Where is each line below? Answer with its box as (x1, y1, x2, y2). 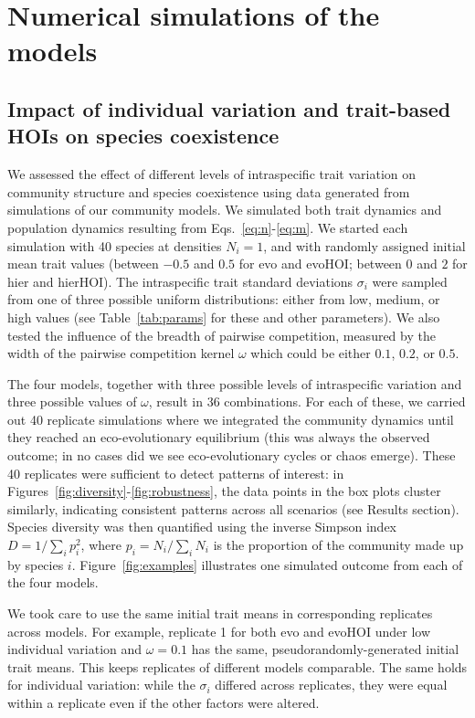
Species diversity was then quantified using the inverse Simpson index (7, 517, 396, 536)
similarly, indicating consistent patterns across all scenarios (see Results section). (7, 499, 459, 518)
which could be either (250, 343, 371, 363)
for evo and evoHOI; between (238, 254, 402, 273)
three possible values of (7, 392, 137, 411)
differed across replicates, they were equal (215, 675, 448, 694)
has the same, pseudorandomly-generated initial (191, 639, 459, 659)
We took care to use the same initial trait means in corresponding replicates (7, 604, 433, 623)
